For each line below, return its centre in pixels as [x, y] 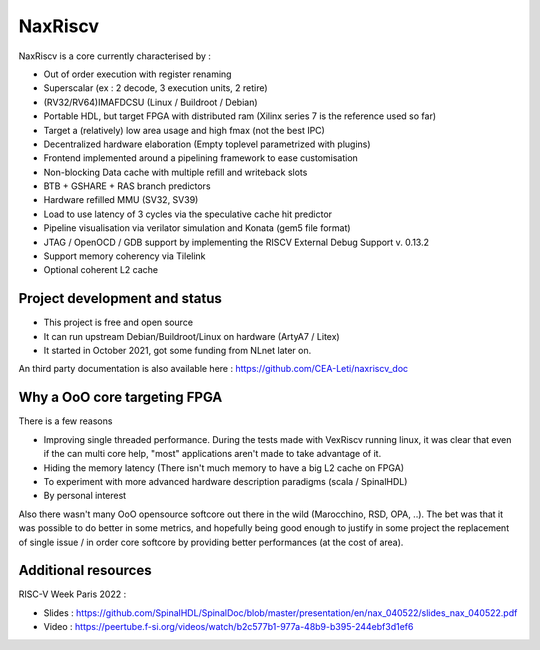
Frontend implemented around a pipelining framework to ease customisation [201, 158]
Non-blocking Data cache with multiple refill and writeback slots [175, 172]
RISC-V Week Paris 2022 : [72, 594]
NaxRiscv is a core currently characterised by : [115, 56]
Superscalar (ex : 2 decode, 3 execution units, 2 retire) [156, 88]
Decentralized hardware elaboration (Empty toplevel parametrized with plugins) [207, 144]
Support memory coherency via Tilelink [124, 256]
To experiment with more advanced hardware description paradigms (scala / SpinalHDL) [225, 481]
